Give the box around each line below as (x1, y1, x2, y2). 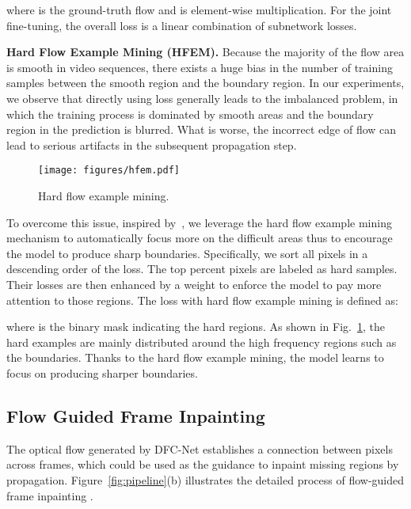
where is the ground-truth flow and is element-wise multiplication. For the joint (6, 2, 392, 17)
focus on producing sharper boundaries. (6, 364, 198, 381)
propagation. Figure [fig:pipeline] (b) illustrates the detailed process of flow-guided (6, 471, 405, 488)
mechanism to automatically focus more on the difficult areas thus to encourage (6, 230, 393, 246)
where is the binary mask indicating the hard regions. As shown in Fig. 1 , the (6, 318, 385, 335)
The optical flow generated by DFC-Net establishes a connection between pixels (6, 440, 393, 457)
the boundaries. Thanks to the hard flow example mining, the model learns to (6, 349, 384, 366)
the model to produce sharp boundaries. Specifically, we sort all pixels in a (6, 245, 368, 261)
